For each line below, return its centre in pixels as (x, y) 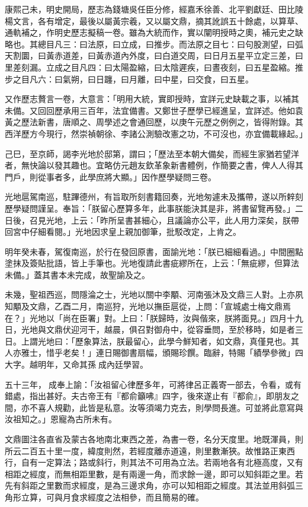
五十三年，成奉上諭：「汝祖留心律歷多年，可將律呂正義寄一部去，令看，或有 (153, 384)
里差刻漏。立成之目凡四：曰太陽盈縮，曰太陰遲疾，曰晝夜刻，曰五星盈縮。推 (154, 67)
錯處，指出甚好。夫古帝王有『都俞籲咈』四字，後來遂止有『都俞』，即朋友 (148, 396)
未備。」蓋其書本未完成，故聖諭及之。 (77, 274)
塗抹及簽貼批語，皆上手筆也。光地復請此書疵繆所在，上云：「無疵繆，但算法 (152, 263)
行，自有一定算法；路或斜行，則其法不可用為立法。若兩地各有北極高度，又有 (154, 462)
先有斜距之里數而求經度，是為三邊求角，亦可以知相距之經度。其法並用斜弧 (150, 485)
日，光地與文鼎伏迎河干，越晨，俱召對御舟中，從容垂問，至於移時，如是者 (150, 329)
